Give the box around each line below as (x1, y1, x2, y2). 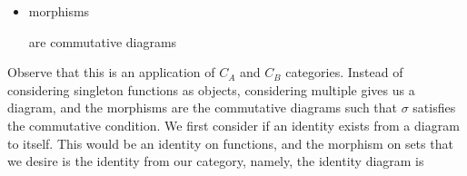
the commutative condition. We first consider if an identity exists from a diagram (7, 115, 460, 134)
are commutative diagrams (28, 32, 177, 51)
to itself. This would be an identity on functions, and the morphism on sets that (7, 133, 453, 152)
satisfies (412, 98, 456, 117)
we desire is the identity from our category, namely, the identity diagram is (7, 152, 424, 171)
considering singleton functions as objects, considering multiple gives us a (7, 80, 415, 99)
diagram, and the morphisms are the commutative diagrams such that (7, 98, 398, 117)
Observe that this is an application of (7, 63, 215, 82)
